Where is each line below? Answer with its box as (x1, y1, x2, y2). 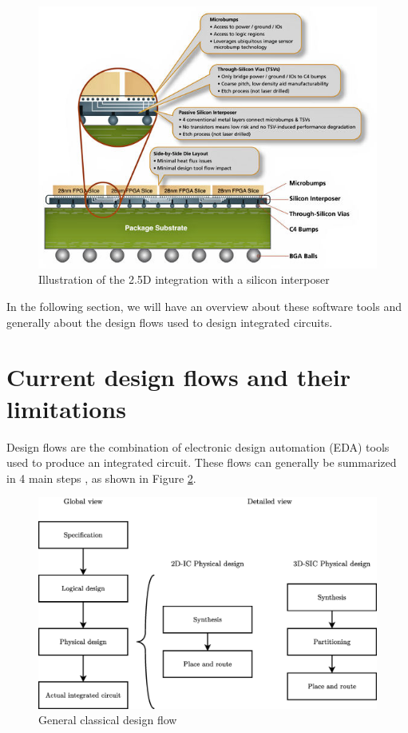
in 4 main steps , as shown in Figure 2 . (6, 469, 196, 486)
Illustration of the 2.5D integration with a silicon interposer (38, 271, 330, 288)
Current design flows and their (6, 361, 351, 393)
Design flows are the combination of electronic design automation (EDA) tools (6, 438, 390, 455)
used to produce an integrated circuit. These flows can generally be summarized (6, 454, 397, 471)
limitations (6, 392, 126, 424)
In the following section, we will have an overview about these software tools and (6, 298, 402, 315)
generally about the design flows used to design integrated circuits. (6, 313, 333, 330)
